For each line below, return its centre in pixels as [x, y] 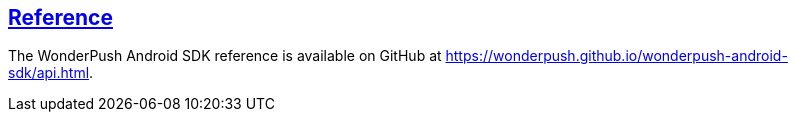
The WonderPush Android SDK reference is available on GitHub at [225, 56]
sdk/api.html [49, 73]
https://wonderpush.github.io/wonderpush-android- [616, 56]
